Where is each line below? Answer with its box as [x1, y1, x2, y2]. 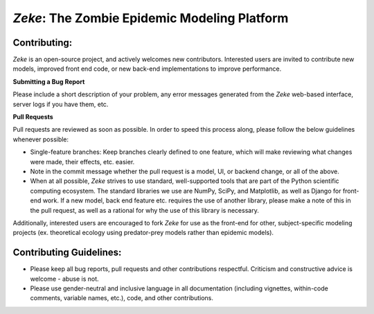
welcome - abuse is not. [30, 274, 100, 283]
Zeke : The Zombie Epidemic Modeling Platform [12, 10, 289, 26]
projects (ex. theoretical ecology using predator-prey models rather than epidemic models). [12, 229, 274, 237]
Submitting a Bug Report [12, 77, 85, 86]
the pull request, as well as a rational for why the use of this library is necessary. [30, 206, 259, 214]
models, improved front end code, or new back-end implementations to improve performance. [12, 64, 282, 73]
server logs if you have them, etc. [12, 100, 109, 108]
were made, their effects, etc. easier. [30, 157, 135, 166]
